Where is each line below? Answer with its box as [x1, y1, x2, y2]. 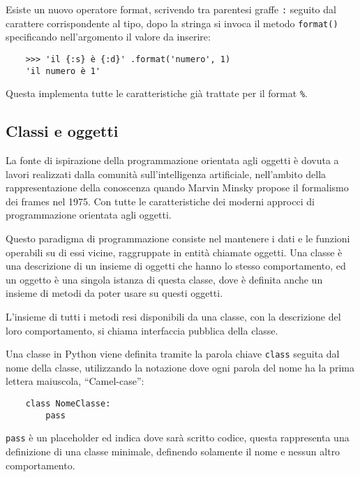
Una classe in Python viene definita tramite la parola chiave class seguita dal [6, 346, 340, 361]
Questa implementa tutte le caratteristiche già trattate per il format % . [6, 86, 308, 101]
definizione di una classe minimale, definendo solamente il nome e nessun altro [6, 444, 340, 459]
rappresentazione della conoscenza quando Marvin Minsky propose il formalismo [6, 180, 349, 195]
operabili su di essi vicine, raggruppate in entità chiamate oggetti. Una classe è [6, 244, 343, 259]
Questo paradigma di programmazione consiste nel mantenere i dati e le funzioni [6, 231, 350, 246]
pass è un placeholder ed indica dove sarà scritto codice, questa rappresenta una [6, 430, 350, 445]
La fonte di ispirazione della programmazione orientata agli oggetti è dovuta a [6, 153, 339, 168]
